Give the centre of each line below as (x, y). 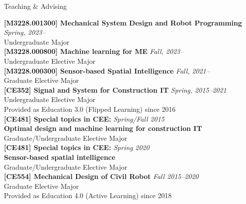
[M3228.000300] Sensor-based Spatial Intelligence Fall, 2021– (107, 70)
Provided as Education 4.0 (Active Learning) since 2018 (88, 195)
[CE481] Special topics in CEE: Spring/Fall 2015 (84, 118)
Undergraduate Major (37, 41)
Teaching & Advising (36, 6)
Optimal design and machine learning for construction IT (103, 128)
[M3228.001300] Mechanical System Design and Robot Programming (123, 22)
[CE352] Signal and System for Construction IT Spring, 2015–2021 (115, 89)
